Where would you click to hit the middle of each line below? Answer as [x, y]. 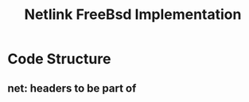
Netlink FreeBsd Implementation [133, 15]
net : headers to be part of [72, 88]
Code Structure [59, 59]
